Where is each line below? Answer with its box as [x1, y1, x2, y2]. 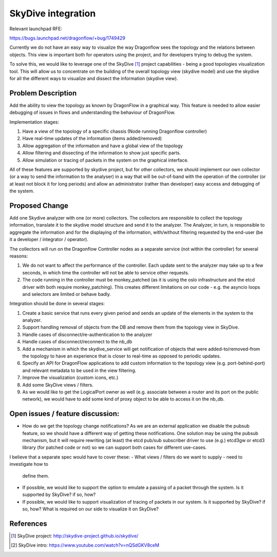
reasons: [9, 253, 28, 259]
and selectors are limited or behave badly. [22, 291, 111, 297]
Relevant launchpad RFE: [9, 26, 63, 32]
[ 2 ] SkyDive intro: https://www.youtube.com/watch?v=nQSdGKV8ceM [11, 542, 160, 548]
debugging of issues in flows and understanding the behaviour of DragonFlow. [9, 109, 175, 115]
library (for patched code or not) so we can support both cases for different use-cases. [22, 444, 207, 451]
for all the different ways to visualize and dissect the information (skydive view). [9, 75, 178, 82]
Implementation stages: [9, 118, 59, 125]
